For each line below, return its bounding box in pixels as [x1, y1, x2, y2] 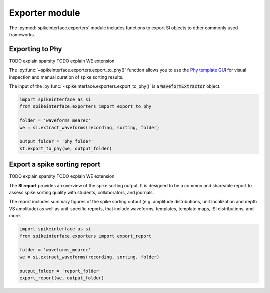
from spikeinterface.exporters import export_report [19, 233, 152, 239]
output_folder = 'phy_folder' [19, 139, 94, 144]
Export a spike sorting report [9, 160, 101, 169]
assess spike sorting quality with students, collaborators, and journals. [9, 190, 154, 196]
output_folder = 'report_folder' [19, 268, 102, 274]
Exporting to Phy [9, 45, 62, 53]
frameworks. [9, 31, 35, 37]
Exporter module [9, 7, 80, 18]
